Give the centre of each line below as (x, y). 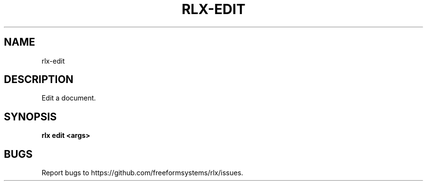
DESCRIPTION (39, 80)
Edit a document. (69, 98)
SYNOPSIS (30, 117)
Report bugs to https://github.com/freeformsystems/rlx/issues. (142, 173)
